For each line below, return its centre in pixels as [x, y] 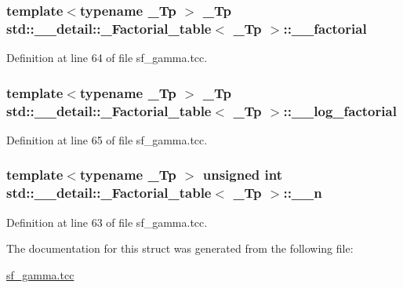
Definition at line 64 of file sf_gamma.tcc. [107, 58]
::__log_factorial [340, 110]
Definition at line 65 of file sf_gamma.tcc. [107, 139]
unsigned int [242, 175]
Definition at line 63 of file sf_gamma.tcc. [107, 222]
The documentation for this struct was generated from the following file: [180, 248]
